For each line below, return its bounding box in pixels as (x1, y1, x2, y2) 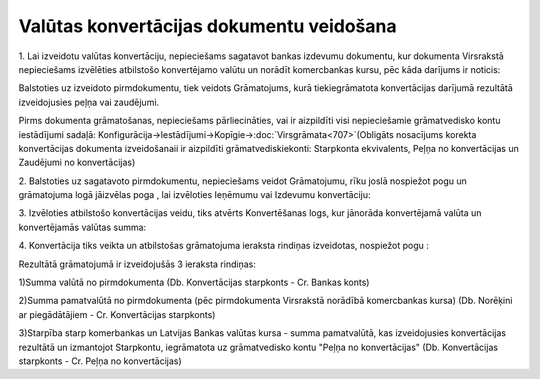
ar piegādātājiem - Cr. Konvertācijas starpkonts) (18, 308, 216, 320)
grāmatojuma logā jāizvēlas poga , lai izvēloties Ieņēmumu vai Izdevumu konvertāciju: (18, 189, 371, 201)
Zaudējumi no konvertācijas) (18, 156, 136, 169)
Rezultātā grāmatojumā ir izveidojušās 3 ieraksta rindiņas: (18, 258, 257, 270)
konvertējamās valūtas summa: (18, 221, 147, 233)
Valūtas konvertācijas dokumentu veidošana (18, 15, 397, 37)
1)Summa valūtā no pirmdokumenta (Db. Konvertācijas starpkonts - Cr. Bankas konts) (18, 276, 370, 289)
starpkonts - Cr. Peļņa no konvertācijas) (18, 355, 182, 367)
